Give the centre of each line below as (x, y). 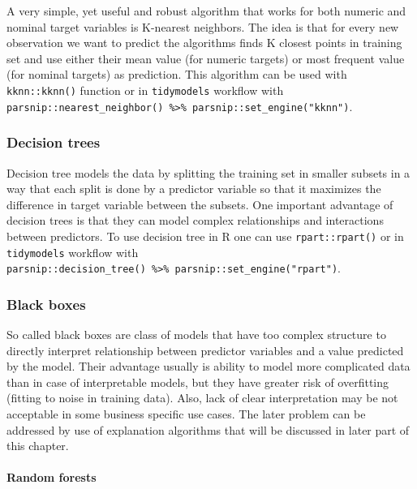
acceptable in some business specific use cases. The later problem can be (186, 414)
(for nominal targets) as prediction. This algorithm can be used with (177, 74)
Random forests (52, 477)
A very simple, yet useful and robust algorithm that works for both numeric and (206, 11)
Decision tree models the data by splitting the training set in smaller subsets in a (208, 172)
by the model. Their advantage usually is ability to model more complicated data (208, 366)
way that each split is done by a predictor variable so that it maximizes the (194, 189)
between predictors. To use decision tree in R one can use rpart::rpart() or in (205, 236)
